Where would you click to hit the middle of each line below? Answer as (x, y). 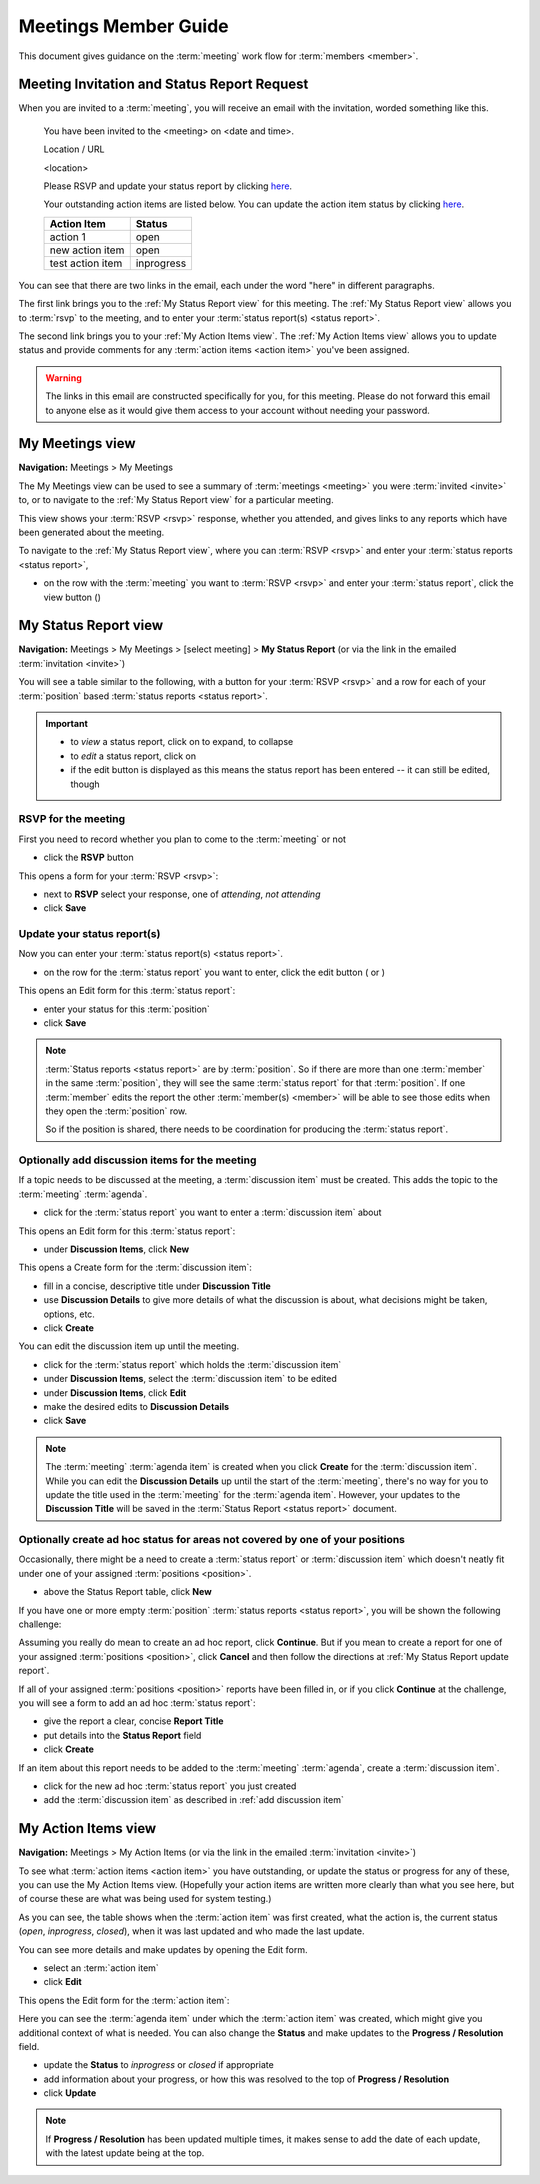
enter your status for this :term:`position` (126, 1009)
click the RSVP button (88, 857)
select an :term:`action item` (101, 1967)
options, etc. (69, 1314)
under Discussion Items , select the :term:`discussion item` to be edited (190, 1379)
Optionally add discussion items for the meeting (137, 1160)
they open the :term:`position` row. (116, 1111)
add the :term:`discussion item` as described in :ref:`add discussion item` (194, 1800)
